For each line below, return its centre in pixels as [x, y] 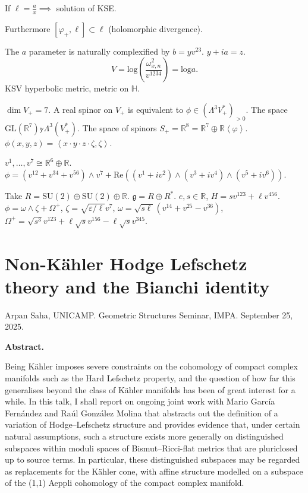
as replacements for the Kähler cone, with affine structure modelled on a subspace [154, 471]
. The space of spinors [117, 127]
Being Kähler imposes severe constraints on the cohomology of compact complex [151, 366]
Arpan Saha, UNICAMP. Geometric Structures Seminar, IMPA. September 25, [149, 315]
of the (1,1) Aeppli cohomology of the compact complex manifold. [125, 483]
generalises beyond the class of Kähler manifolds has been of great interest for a [150, 389]
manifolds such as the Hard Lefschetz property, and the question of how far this [150, 378]
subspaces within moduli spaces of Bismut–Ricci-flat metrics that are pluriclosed [151, 448]
